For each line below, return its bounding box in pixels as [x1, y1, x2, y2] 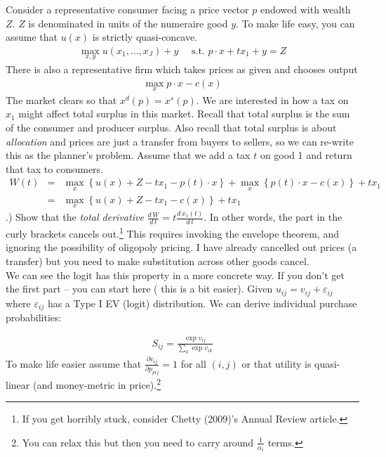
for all [180, 356, 206, 371]
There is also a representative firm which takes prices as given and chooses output [6, 62, 358, 77]
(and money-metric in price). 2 [32, 375, 161, 392]
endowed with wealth [260, 2, 351, 16]
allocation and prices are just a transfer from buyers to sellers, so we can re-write [6, 134, 354, 148]
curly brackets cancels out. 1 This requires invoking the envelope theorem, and [6, 224, 339, 240]
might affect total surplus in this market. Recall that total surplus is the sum [18, 106, 350, 121]
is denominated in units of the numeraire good [28, 15, 228, 30]
